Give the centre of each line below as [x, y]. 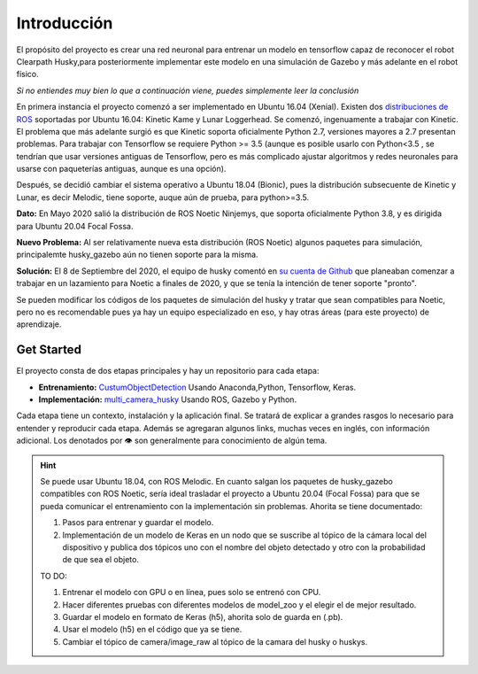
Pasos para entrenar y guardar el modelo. [138, 523]
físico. [27, 74]
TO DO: [54, 576]
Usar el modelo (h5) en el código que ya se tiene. [152, 630]
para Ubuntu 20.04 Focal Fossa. [75, 226]
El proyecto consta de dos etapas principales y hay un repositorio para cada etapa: [168, 371]
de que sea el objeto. [100, 560]
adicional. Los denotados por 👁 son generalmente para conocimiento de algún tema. [172, 441]
